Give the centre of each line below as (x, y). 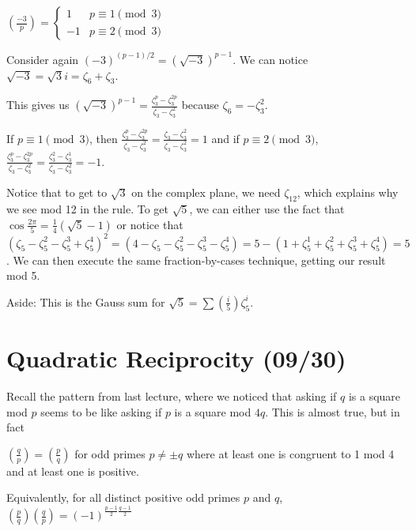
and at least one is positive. (73, 471)
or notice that (150, 224)
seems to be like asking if (101, 411)
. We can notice (270, 59)
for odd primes (110, 453)
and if (225, 138)
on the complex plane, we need (206, 192)
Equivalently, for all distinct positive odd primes (123, 497)
